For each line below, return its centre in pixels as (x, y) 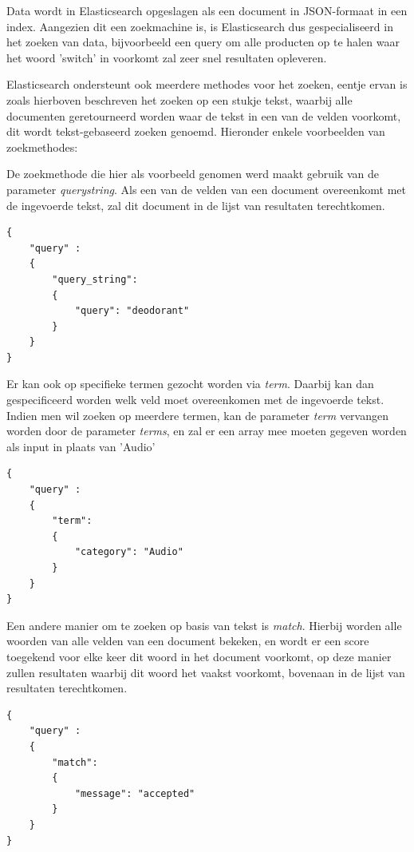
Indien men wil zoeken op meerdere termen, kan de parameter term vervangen (197, 415)
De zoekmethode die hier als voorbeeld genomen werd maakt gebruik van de (193, 174)
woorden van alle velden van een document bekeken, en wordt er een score (188, 641)
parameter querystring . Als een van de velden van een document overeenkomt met (206, 189)
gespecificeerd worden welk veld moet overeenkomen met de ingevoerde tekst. (195, 400)
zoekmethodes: (42, 147)
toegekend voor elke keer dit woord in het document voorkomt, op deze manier (199, 656)
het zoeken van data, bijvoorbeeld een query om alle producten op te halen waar (203, 42)
